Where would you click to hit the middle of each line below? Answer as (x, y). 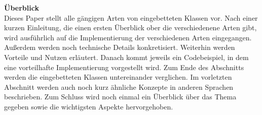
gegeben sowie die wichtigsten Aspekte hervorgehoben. (89, 106)
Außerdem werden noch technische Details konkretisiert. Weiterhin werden (120, 47)
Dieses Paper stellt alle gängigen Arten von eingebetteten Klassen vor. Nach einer (131, 17)
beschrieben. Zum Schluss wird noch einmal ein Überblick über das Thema (120, 97)
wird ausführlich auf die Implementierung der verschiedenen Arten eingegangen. (128, 37)
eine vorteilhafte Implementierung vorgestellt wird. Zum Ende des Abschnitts (124, 67)
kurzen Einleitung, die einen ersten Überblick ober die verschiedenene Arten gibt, (130, 27)
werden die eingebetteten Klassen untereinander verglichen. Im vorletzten (118, 77)
